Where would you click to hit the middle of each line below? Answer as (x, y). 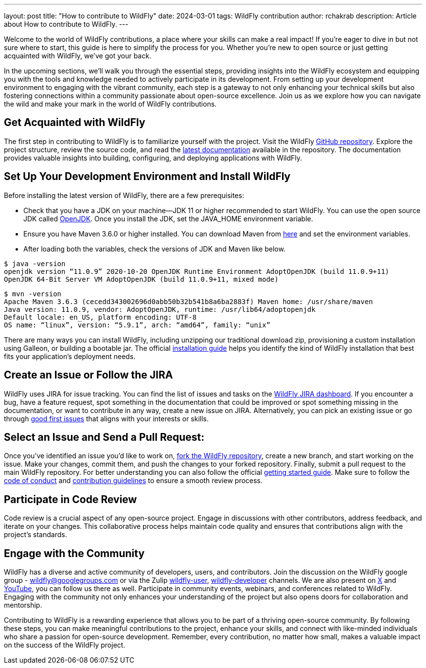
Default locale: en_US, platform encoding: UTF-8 (100, 317)
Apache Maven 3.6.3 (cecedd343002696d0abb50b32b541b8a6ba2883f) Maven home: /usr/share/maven (188, 301)
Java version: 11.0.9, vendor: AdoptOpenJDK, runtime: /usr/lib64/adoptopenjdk (160, 309)
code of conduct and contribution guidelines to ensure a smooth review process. (133, 481)
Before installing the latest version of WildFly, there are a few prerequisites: (124, 195)
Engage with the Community (74, 553)
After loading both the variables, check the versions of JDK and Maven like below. (154, 249)
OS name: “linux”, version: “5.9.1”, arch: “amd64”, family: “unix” (137, 325)
